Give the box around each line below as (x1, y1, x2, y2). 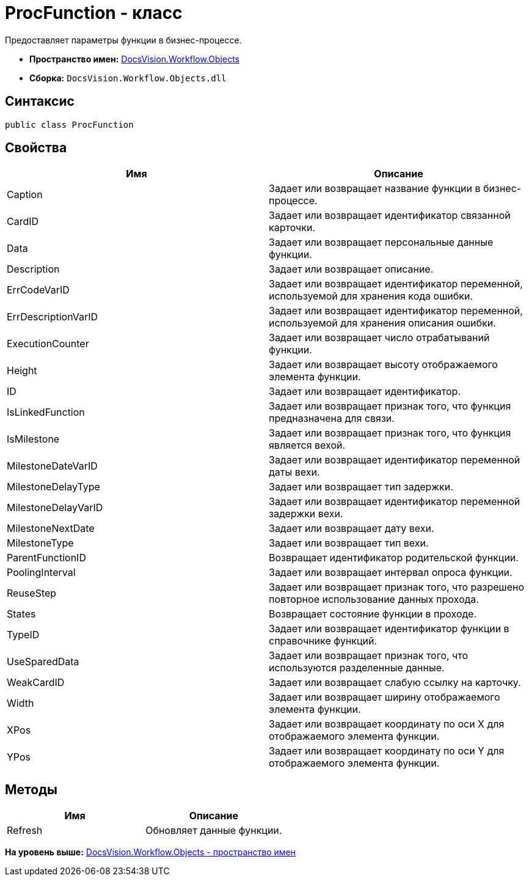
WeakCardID (7, 676, 65, 689)
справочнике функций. (269, 635, 378, 647)
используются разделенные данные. (269, 662, 445, 674)
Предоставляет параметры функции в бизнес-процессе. (5, 34, 242, 45)
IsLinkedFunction (7, 406, 85, 419)
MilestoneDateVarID (7, 460, 98, 473)
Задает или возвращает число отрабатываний (269, 331, 490, 344)
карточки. (269, 221, 316, 234)
